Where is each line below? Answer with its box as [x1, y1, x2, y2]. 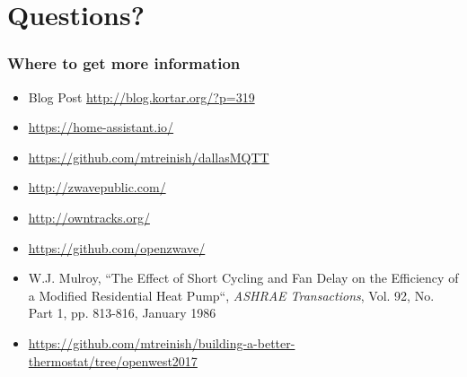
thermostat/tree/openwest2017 [28, 351, 198, 370]
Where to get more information [7, 52, 241, 75]
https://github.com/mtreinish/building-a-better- [28, 333, 295, 352]
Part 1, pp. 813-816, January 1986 [28, 303, 216, 322]
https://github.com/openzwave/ [28, 238, 206, 257]
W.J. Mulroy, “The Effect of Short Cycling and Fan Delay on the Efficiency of [28, 268, 459, 287]
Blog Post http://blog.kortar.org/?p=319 [28, 87, 255, 106]
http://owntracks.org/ [28, 207, 150, 226]
